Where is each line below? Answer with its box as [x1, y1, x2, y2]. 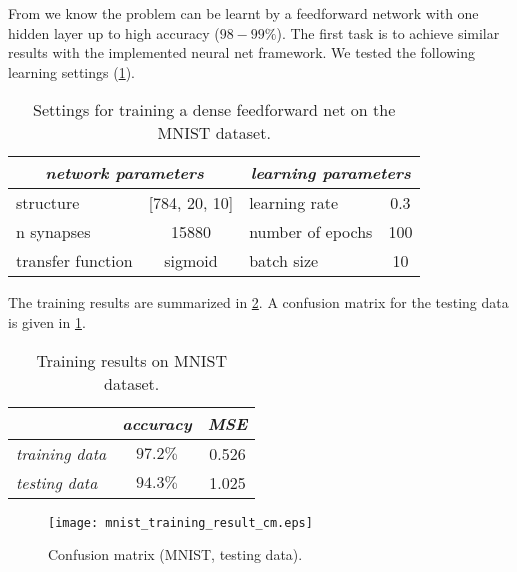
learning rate [249, 191, 339, 215]
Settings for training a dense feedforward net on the [33, 98, 396, 122]
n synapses [16, 220, 91, 244]
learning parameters [250, 161, 411, 185]
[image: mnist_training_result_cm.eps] [48, 515, 313, 530]
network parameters [45, 161, 204, 185]
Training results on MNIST [36, 348, 227, 372]
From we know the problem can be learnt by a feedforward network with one [8, 3, 479, 23]
